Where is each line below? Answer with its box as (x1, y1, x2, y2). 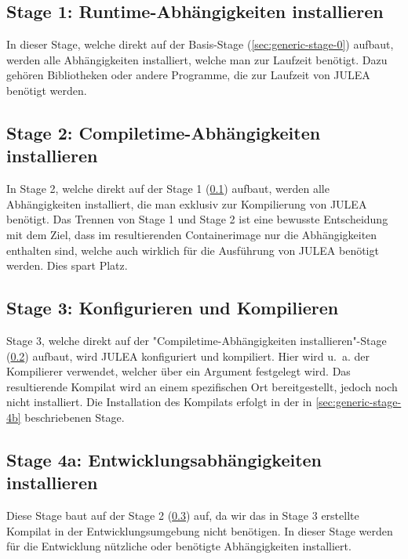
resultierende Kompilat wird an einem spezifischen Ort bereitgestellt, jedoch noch (6, 378, 398, 394)
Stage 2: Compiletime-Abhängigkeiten (6, 120, 321, 144)
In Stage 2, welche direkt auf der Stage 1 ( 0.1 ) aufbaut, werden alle (6, 180, 330, 197)
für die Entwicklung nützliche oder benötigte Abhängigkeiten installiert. (6, 538, 352, 554)
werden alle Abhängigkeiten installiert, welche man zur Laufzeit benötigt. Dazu (6, 51, 388, 67)
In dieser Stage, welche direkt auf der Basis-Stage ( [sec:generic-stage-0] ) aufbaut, (6, 36, 394, 53)
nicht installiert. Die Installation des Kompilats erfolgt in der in (6, 394, 312, 410)
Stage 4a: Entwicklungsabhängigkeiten (6, 447, 322, 471)
